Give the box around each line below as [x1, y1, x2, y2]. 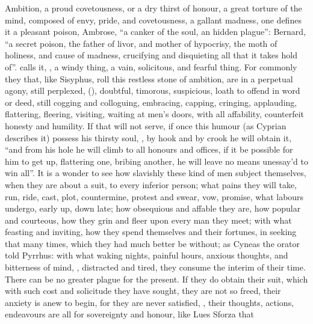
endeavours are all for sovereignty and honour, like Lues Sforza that [5, 308, 255, 320]
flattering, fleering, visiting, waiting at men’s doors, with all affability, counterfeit [5, 108, 305, 120]
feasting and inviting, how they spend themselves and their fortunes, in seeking [5, 225, 297, 238]
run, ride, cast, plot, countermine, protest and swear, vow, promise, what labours [5, 190, 304, 203]
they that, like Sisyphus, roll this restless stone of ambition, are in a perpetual [5, 72, 293, 85]
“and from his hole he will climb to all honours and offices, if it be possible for [5, 143, 293, 156]
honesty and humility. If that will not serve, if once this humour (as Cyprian [5, 119, 287, 132]
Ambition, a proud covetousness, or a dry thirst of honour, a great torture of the [5, 2, 302, 14]
